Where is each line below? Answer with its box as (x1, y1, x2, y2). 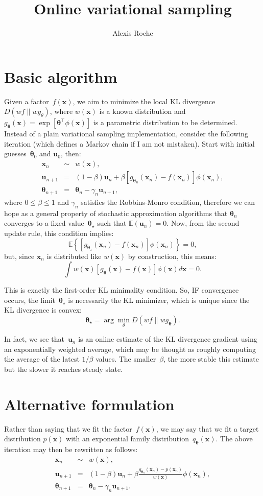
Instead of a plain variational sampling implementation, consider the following (4, 128, 248, 139)
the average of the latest (4, 353, 80, 364)
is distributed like (46, 250, 102, 261)
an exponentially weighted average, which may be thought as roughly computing (4, 343, 256, 354)
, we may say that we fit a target (156, 423, 259, 434)
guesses (4, 148, 27, 159)
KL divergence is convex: (4, 304, 82, 315)
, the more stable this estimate (163, 353, 259, 364)
